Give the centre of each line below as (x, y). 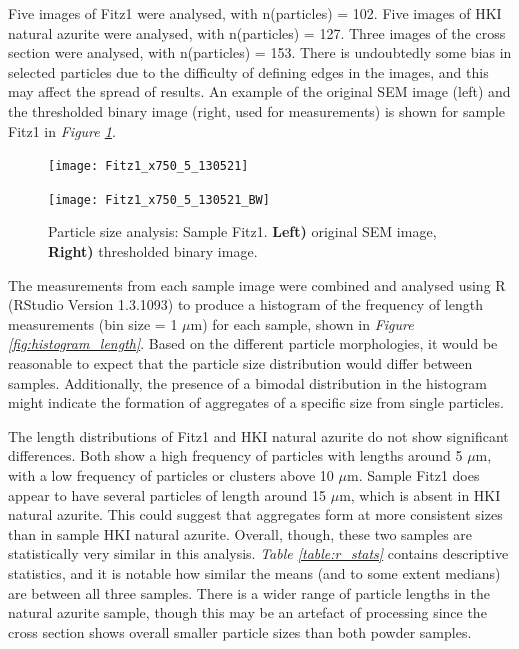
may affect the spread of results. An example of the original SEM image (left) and (259, 91)
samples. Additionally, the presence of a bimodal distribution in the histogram (247, 382)
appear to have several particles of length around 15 (167, 494)
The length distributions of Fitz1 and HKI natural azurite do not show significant (258, 435)
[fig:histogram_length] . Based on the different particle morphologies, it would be (253, 343)
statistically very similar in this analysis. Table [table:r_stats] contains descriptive (258, 553)
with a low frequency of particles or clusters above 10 (171, 475)
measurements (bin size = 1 (93, 323)
